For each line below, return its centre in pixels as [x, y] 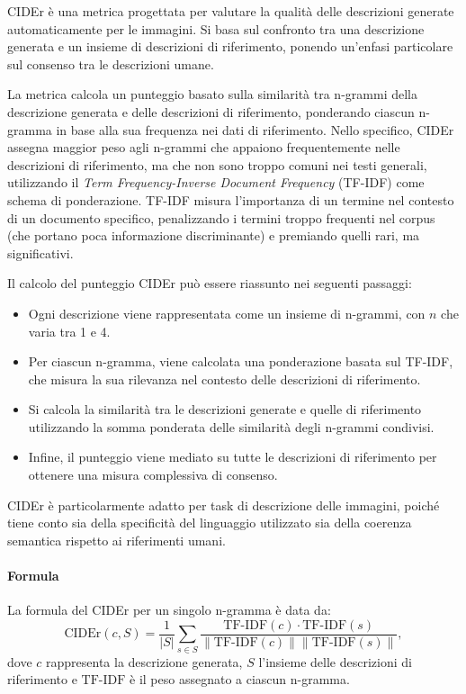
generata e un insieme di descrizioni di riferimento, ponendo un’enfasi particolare [230, 46]
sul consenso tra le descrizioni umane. [111, 63]
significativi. [40, 252]
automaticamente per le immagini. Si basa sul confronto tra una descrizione [216, 28]
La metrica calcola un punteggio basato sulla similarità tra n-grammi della [212, 94]
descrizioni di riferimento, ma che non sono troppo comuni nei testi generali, [217, 164]
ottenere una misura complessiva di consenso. [153, 475]
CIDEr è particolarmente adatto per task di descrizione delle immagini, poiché [224, 505]
